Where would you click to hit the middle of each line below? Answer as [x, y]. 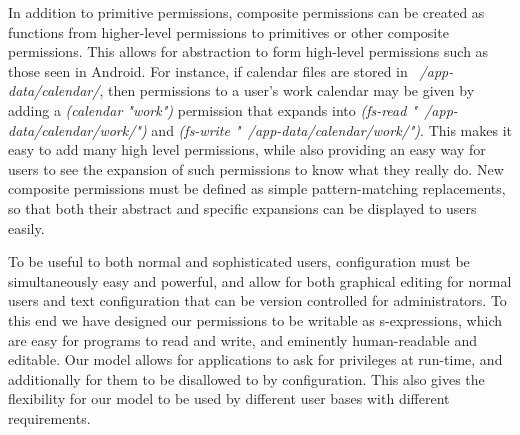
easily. [26, 227]
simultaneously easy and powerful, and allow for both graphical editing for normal [260, 280]
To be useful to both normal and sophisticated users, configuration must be [239, 261]
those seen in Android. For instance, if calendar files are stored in [208, 70]
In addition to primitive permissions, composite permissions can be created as [246, 12]
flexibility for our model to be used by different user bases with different [229, 398]
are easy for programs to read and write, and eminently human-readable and [243, 339]
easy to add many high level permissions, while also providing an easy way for [247, 149]
